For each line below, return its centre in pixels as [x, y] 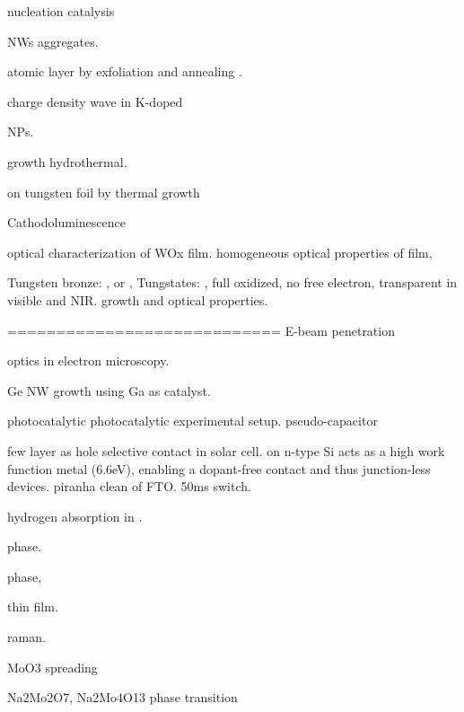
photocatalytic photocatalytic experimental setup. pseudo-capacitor [193, 421]
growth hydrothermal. [67, 161]
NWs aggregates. [53, 41]
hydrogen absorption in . [75, 516]
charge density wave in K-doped [95, 101]
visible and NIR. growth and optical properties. [138, 299]
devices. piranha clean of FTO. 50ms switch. [129, 486]
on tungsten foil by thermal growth [104, 192]
